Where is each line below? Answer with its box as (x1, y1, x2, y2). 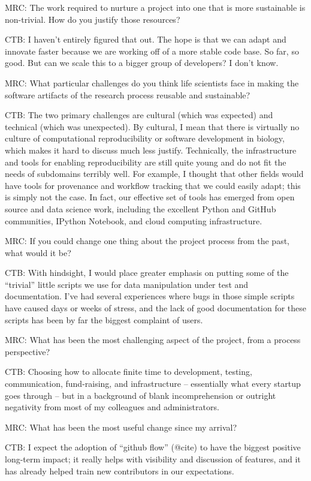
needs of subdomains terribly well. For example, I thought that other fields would (5, 167, 304, 180)
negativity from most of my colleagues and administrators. (5, 401, 219, 413)
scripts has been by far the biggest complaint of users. (5, 313, 203, 326)
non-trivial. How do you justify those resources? (5, 13, 180, 25)
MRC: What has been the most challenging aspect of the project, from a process (5, 333, 301, 346)
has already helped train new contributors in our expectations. (5, 464, 234, 477)
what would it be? (5, 246, 71, 258)
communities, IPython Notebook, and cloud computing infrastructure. (5, 214, 262, 227)
